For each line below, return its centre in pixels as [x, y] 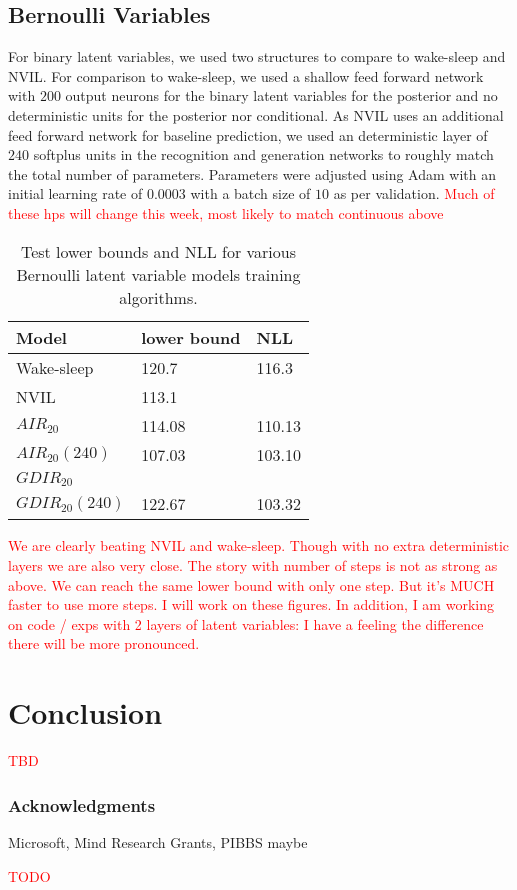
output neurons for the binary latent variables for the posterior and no [281, 95]
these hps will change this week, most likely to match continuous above [226, 212]
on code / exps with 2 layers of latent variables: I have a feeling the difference [246, 623]
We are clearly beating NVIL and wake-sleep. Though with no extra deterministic [258, 545]
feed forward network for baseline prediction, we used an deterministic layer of [248, 134]
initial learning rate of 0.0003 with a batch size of [159, 193]
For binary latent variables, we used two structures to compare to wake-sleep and [257, 56]
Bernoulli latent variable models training [158, 274]
